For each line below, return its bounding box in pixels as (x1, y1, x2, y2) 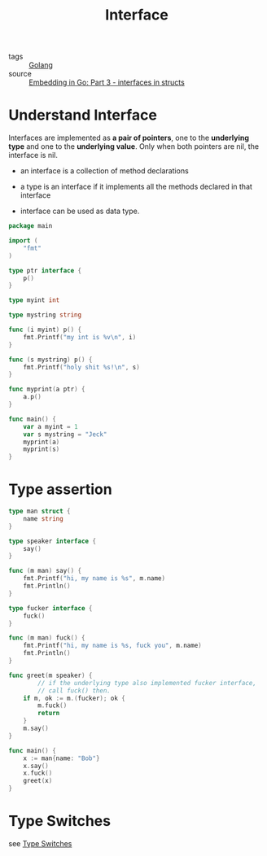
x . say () (23, 762, 49, 770)
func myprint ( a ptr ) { (8, 385, 85, 394)
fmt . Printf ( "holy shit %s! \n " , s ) (23, 363, 140, 371)
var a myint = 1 (23, 422, 79, 430)
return (37, 710, 60, 718)
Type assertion (8, 480, 112, 499)
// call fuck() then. (37, 686, 112, 695)
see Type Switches (8, 839, 72, 848)
